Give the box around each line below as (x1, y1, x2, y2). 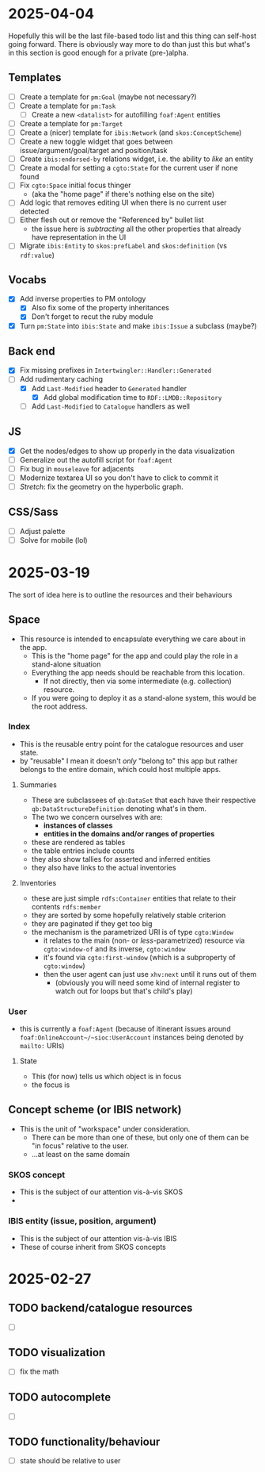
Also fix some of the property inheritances (31, 303, 170, 313)
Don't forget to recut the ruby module (31, 312, 153, 321)
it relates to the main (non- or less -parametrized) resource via (43, 936, 245, 945)
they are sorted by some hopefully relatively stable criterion (31, 910, 226, 920)
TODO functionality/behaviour (8, 1435, 161, 1448)
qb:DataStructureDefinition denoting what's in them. (31, 803, 207, 813)
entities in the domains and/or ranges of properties (43, 828, 215, 838)
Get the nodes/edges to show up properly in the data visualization (19, 446, 236, 455)
